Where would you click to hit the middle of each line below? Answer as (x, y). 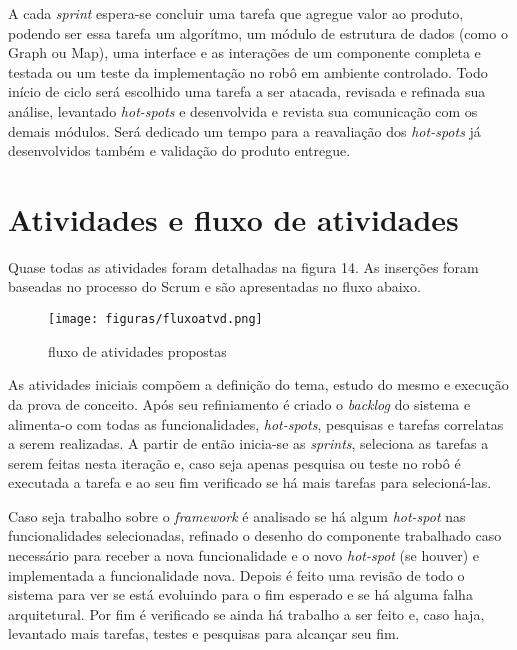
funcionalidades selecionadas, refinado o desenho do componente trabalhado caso (255, 535)
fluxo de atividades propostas (137, 350)
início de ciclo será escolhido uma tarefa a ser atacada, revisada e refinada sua (247, 91)
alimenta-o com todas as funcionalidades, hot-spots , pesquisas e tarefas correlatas (256, 423)
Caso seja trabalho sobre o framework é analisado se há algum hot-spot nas (237, 515)
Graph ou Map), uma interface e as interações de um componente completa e (244, 52)
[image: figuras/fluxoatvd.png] (155, 319)
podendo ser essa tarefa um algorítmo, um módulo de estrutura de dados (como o (258, 32)
